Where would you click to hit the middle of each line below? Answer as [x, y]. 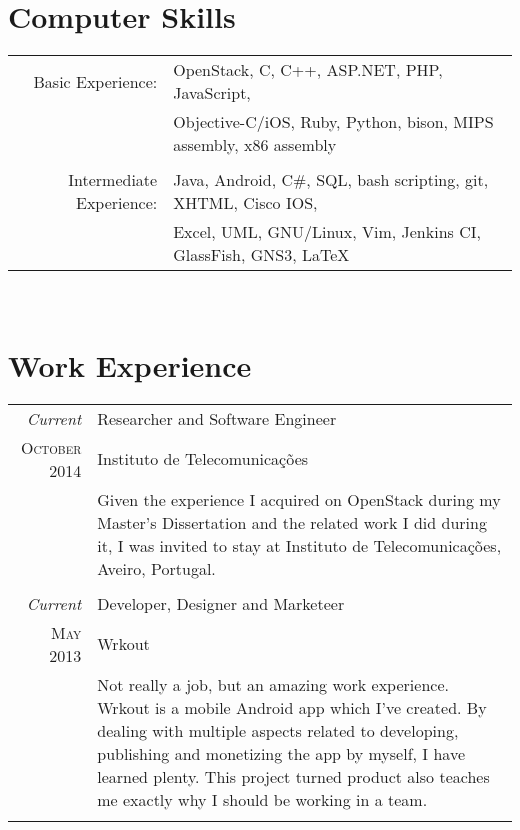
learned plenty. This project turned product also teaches [293, 776]
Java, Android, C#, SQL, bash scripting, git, [331, 180]
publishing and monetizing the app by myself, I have [281, 753]
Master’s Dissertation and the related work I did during [292, 522]
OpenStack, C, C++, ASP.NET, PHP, [308, 70]
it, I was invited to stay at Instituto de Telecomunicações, [299, 545]
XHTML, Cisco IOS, [245, 203]
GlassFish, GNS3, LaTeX [261, 255]
